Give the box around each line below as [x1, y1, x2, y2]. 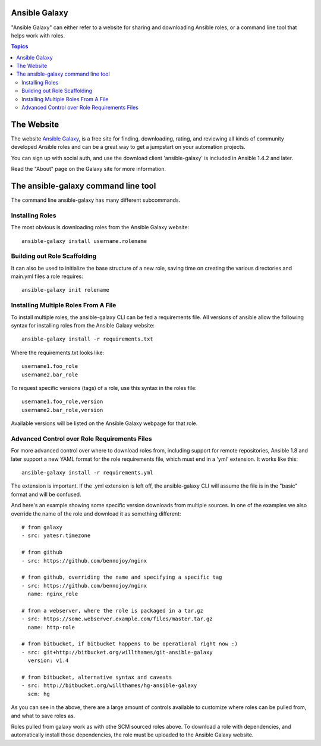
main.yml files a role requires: [11, 273, 83, 280]
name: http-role [27, 624, 75, 630]
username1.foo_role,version [21, 398, 103, 405]
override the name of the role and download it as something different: [11, 510, 181, 517]
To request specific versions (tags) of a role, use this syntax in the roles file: [11, 384, 197, 391]
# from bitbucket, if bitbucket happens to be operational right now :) [21, 641, 238, 647]
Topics [11, 43, 29, 50]
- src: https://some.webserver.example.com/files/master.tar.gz [21, 616, 213, 622]
